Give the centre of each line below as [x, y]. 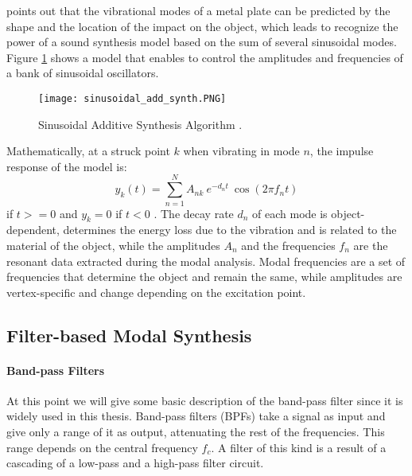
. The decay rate [194, 213]
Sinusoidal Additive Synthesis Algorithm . [140, 124]
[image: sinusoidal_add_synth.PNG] [132, 98]
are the [371, 245]
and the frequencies [288, 245]
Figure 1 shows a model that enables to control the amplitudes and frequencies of [205, 57]
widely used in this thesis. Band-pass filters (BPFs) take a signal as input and [196, 416]
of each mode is [290, 213]
